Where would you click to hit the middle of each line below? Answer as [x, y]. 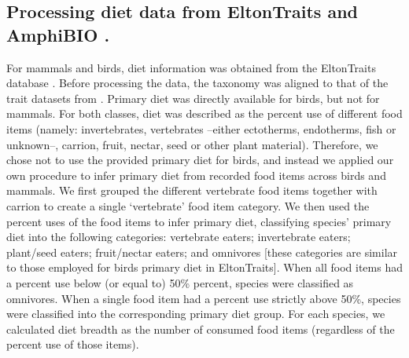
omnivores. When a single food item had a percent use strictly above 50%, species [204, 298]
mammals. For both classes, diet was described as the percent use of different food [204, 113]
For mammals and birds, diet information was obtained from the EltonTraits [191, 67]
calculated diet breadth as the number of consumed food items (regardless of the [201, 329]
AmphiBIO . [58, 34]
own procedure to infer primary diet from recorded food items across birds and [196, 175]
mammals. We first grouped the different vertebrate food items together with [192, 190]
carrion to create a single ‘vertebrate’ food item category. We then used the [188, 205]
